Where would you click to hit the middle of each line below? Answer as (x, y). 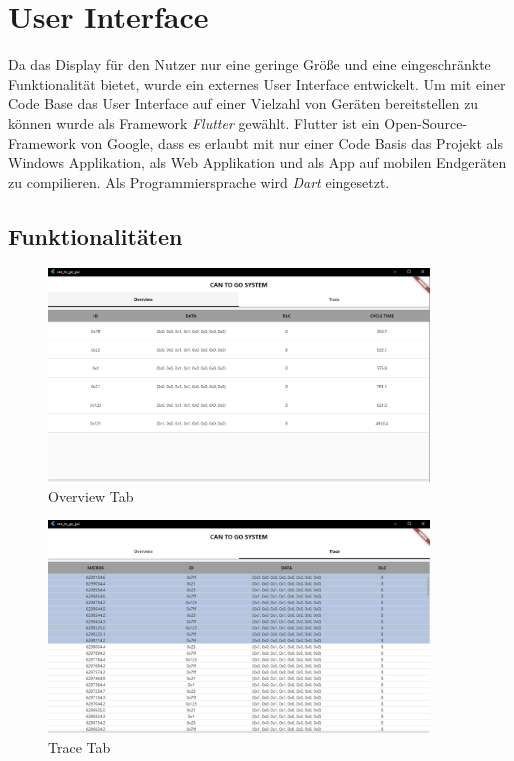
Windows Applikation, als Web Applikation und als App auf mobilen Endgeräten (257, 162)
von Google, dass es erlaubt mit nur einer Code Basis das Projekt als (291, 142)
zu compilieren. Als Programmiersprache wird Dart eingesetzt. (199, 181)
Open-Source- (426, 122)
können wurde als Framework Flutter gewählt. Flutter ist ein (194, 122)
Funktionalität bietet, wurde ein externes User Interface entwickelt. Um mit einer (257, 83)
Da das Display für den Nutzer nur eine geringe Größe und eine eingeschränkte (249, 64)
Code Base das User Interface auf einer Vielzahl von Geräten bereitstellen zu (243, 103)
